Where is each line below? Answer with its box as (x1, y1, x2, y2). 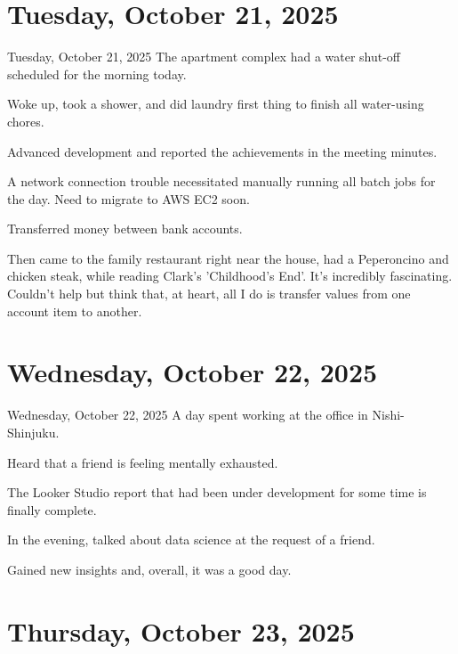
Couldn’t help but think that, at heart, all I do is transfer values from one (7, 284, 411, 303)
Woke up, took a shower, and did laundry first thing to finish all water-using (7, 94, 424, 113)
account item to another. (7, 301, 142, 320)
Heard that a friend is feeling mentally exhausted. (7, 453, 278, 471)
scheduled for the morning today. (7, 64, 187, 83)
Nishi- (372, 405, 405, 424)
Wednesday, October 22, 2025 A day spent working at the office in (7, 405, 368, 424)
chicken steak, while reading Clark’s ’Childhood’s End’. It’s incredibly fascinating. (7, 266, 453, 285)
